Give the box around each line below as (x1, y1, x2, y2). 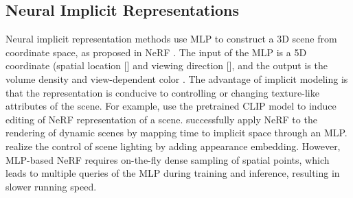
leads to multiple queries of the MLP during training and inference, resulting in (5, 166, 340, 180)
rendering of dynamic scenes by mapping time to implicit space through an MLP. (5, 125, 348, 140)
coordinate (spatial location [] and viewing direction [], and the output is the (5, 58, 328, 73)
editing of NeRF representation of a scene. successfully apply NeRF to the (5, 112, 317, 126)
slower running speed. (5, 179, 97, 193)
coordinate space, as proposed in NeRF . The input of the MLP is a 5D (5, 45, 307, 59)
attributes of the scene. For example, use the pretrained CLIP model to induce (5, 99, 337, 113)
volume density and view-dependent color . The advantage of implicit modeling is (5, 71, 348, 86)
